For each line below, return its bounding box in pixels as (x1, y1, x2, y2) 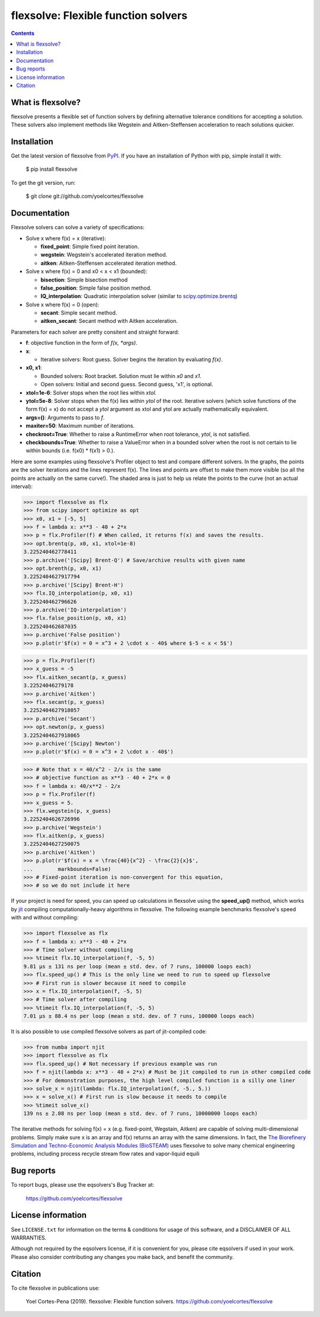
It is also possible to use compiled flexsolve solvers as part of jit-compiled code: (11, 1028, 207, 1035)
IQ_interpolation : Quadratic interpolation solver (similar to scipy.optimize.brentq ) (40, 293, 238, 300)
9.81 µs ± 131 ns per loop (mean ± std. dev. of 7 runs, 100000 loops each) (23, 963, 252, 970)
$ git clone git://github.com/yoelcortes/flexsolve (25, 193, 144, 200)
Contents (11, 30, 35, 37)
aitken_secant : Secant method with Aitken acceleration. (40, 318, 178, 325)
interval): (11, 483, 33, 490)
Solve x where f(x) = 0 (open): (25, 301, 100, 308)
